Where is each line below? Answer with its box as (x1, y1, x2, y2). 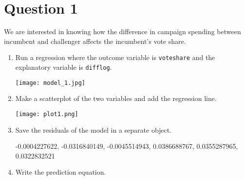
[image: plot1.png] (15, 110, 78, 118)
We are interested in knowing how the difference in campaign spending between (4, 26, 241, 37)
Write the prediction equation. (15, 167, 106, 177)
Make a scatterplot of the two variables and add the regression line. (15, 93, 217, 103)
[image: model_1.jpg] (15, 79, 85, 86)
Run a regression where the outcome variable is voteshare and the (15, 52, 215, 62)
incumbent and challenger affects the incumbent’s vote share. (4, 36, 186, 46)
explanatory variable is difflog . (15, 61, 112, 72)
